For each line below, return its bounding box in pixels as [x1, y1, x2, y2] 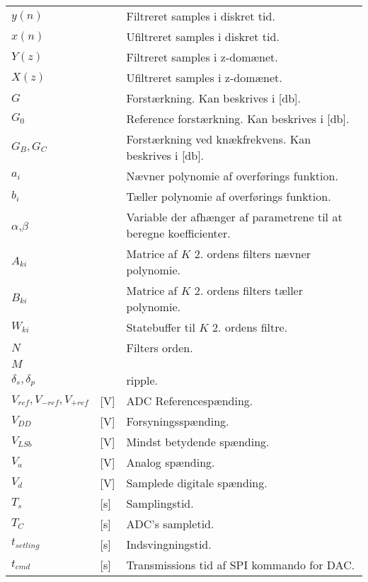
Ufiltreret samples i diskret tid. [126, 28, 280, 45]
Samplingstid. [126, 495, 194, 511]
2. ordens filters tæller [194, 282, 303, 298]
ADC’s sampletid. [126, 516, 214, 532]
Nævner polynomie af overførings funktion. [126, 168, 338, 184]
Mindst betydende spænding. [126, 433, 270, 450]
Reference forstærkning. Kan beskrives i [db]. [126, 110, 350, 127]
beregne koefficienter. [126, 225, 231, 241]
